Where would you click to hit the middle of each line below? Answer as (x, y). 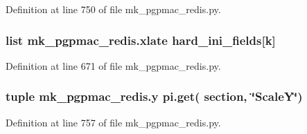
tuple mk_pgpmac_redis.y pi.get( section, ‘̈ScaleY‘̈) (154, 96)
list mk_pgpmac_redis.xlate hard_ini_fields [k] (141, 40)
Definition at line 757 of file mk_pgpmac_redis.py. (113, 122)
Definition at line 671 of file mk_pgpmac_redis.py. (113, 65)
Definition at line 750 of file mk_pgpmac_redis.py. (113, 9)
